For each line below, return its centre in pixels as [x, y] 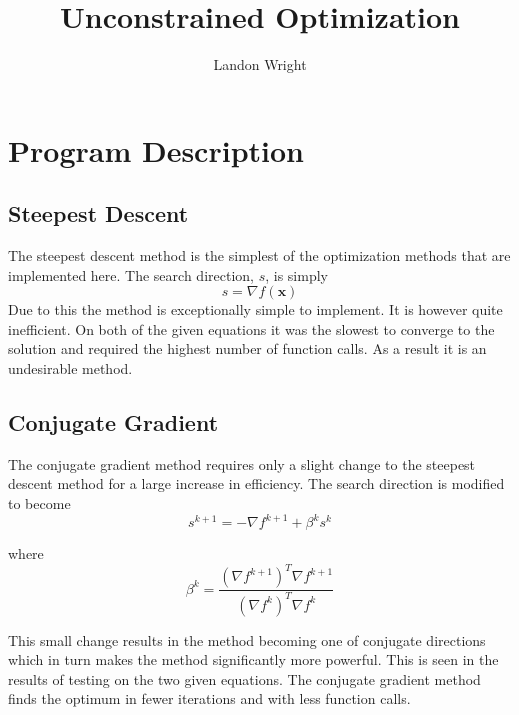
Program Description [156, 149]
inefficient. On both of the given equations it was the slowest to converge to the [251, 328]
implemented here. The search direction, [131, 274]
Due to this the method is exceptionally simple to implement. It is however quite [255, 309]
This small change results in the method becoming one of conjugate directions [247, 639]
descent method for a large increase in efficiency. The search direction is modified [256, 483]
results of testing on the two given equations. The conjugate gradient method [244, 678]
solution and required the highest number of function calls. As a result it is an [247, 348]
